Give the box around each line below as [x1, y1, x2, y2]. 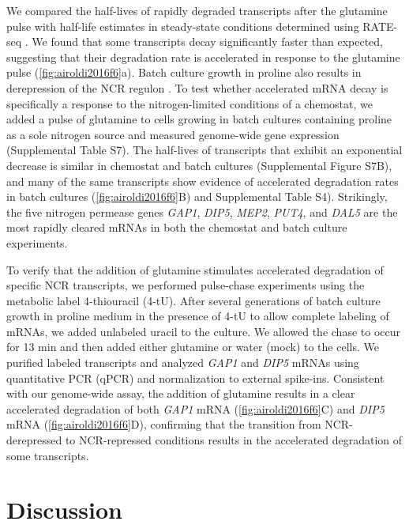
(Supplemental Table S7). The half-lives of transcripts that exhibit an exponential [6, 142, 403, 158]
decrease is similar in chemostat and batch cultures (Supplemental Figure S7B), [6, 157, 392, 173]
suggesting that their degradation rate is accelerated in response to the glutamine [6, 48, 400, 65]
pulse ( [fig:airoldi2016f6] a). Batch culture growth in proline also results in [6, 64, 362, 81]
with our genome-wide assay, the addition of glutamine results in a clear [6, 385, 355, 402]
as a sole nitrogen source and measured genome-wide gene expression [6, 126, 340, 142]
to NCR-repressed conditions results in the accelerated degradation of [65, 432, 403, 448]
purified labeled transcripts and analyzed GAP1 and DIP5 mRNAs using [6, 354, 359, 371]
